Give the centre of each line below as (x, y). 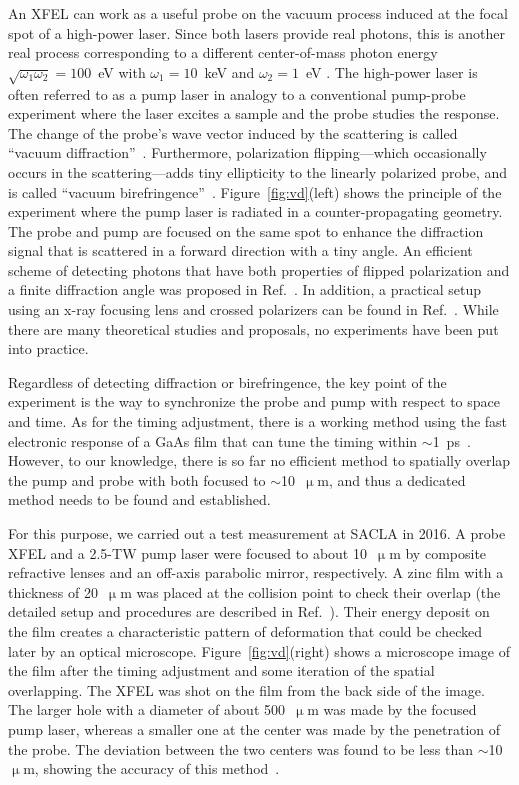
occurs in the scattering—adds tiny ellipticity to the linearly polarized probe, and (258, 171)
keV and (229, 71)
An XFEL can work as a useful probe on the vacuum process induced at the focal (258, 13)
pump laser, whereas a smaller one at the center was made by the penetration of (254, 728)
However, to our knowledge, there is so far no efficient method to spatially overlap (259, 460)
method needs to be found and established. (139, 499)
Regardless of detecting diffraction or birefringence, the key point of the (227, 381)
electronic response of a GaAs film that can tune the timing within (213, 440)
